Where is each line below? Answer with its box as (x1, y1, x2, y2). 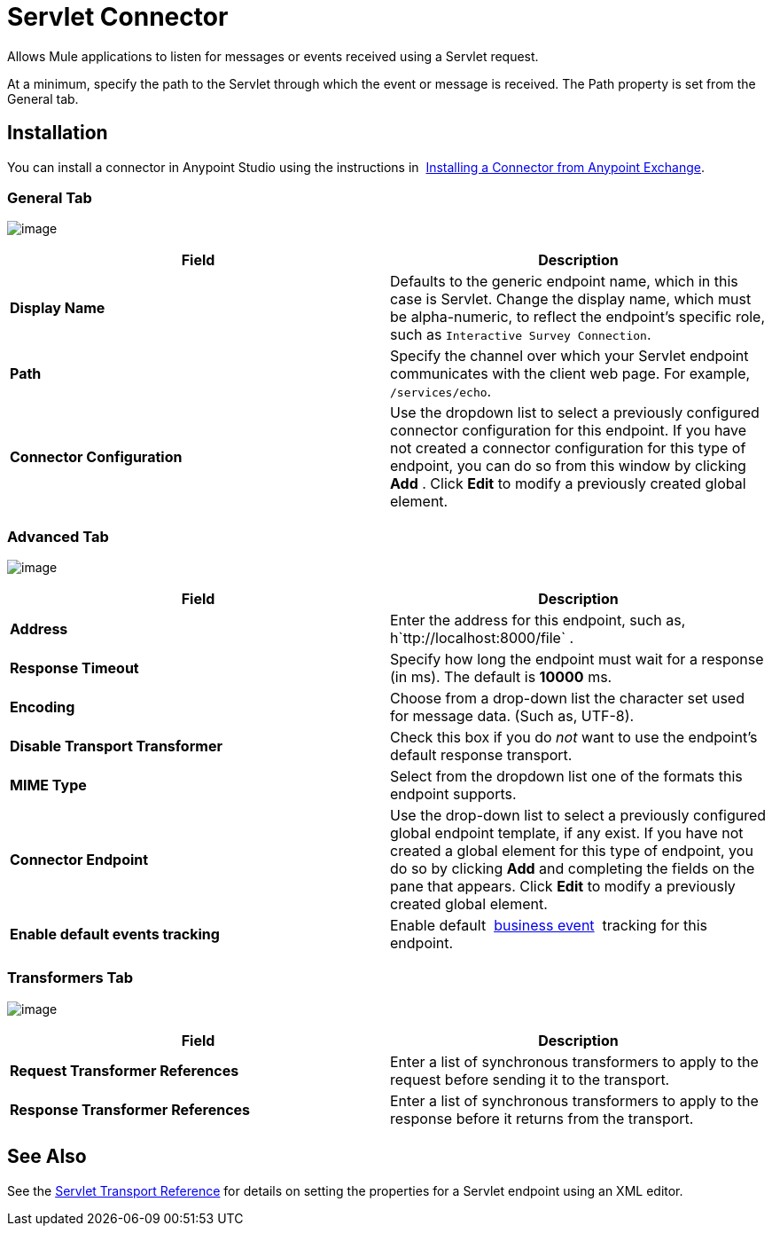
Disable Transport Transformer (10, 737, 222, 756)
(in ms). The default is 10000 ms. (390, 668, 612, 687)
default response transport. (390, 746, 573, 765)
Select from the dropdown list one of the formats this (390, 767, 743, 786)
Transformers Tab (7, 969, 134, 987)
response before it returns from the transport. (390, 1109, 694, 1127)
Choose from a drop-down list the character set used (390, 689, 745, 708)
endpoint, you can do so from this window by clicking (390, 457, 746, 475)
